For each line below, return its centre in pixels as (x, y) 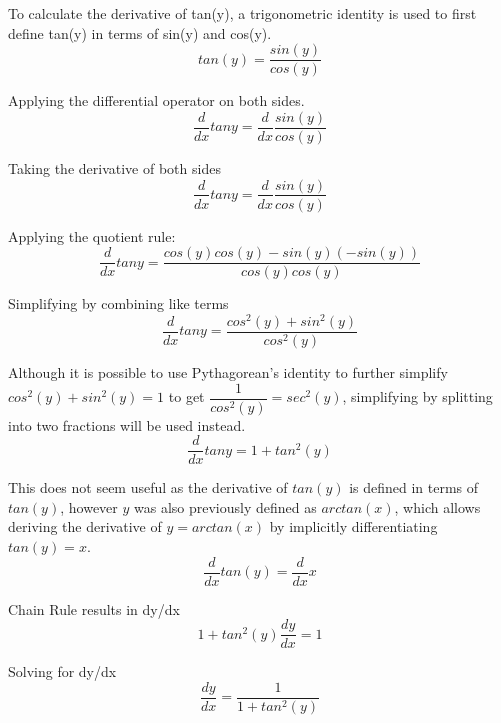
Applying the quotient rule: (92, 235)
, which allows (437, 506)
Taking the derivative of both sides (114, 167)
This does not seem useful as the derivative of (148, 487)
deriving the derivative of (85, 526)
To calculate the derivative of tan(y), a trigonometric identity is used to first (242, 13)
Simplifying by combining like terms (118, 303)
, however (89, 506)
